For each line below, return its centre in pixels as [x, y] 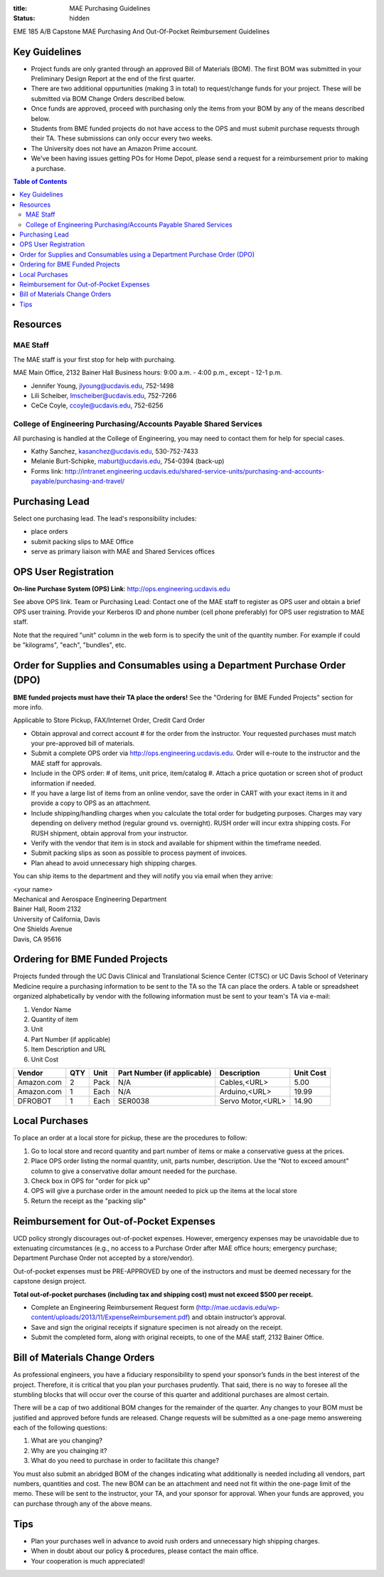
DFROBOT [34, 1100]
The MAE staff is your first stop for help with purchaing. [95, 359]
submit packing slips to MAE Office [82, 541]
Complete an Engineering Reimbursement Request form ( [114, 1308]
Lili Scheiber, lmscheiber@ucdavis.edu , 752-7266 [104, 396]
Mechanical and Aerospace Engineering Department [90, 899]
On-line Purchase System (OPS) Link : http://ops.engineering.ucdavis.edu [122, 589]
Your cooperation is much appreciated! [88, 1561]
